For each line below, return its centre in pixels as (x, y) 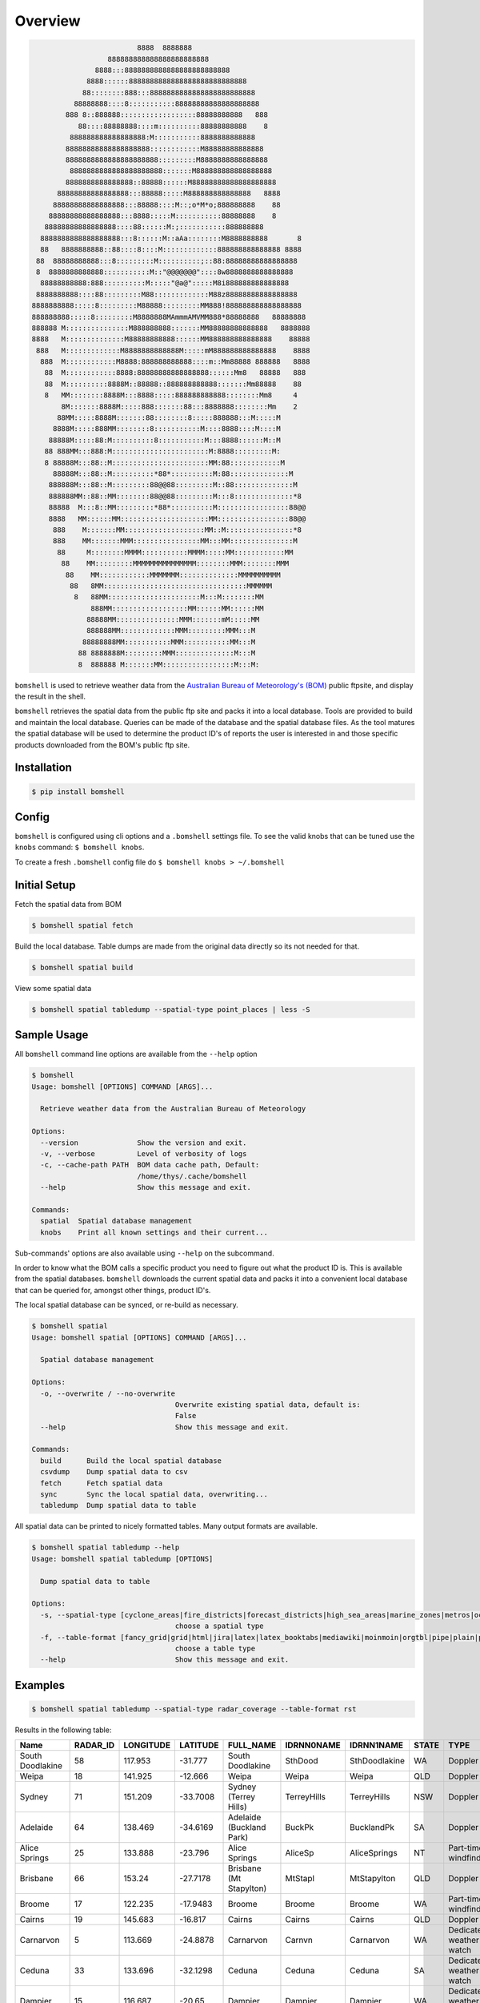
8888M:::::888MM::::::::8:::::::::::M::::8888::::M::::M (166, 429)
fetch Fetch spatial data (102, 1483)
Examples (40, 1685)
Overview (48, 21)
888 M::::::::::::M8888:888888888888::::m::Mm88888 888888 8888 (175, 362)
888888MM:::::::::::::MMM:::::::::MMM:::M (171, 631)
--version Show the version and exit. (144, 1143)
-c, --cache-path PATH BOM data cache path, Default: (150, 1165)
